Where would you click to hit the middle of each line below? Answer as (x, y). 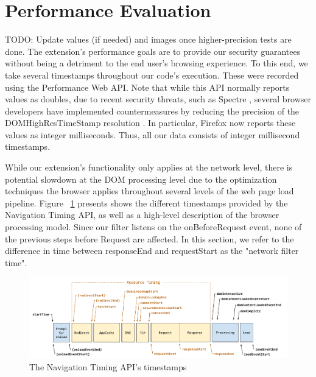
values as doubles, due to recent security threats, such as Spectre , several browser (158, 99)
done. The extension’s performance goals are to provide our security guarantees (153, 51)
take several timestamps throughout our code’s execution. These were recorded (152, 75)
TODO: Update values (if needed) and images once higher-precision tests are (148, 39)
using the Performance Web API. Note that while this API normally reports (147, 87)
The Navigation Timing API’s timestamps (108, 367)
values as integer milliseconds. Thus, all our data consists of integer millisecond (153, 134)
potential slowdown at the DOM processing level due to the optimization (141, 179)
